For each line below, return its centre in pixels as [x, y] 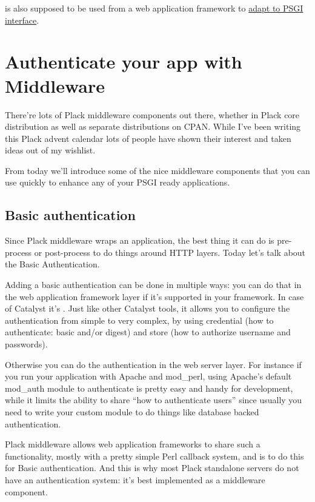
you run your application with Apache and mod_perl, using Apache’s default [148, 376]
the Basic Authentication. [52, 264]
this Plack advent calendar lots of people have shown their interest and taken [148, 138]
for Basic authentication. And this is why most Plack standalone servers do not [152, 468]
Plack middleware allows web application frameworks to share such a [133, 444]
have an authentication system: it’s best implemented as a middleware [135, 479]
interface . [22, 20]
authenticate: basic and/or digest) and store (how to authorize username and [148, 332]
